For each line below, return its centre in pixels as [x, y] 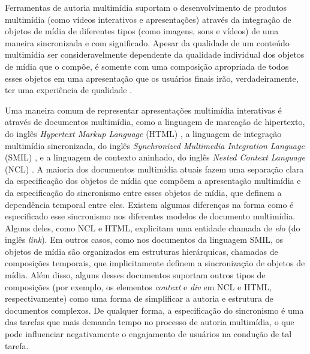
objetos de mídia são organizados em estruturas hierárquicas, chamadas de [142, 251]
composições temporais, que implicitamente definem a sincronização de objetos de [155, 263]
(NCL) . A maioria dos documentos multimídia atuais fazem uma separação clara [154, 169]
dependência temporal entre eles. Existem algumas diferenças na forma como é [149, 204]
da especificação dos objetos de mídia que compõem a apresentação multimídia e [153, 181]
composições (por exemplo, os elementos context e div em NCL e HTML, [138, 286]
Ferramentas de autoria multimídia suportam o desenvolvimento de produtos [146, 7]
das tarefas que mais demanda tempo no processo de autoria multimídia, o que [150, 322]
